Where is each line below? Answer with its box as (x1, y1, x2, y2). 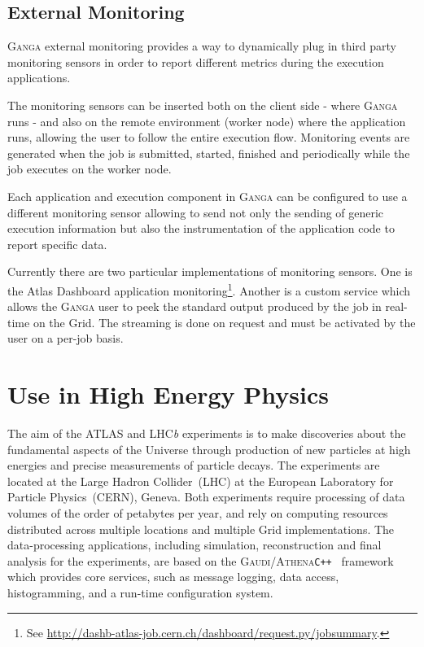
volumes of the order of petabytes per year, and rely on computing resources (7, 505, 388, 522)
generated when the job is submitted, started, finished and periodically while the (7, 144, 410, 161)
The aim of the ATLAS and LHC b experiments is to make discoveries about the (7, 425, 406, 442)
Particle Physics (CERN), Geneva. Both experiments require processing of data (7, 488, 405, 505)
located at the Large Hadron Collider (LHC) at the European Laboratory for (7, 472, 394, 489)
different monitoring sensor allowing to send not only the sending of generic (7, 203, 384, 221)
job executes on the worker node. (7, 160, 172, 177)
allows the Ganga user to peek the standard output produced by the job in (7, 298, 382, 315)
